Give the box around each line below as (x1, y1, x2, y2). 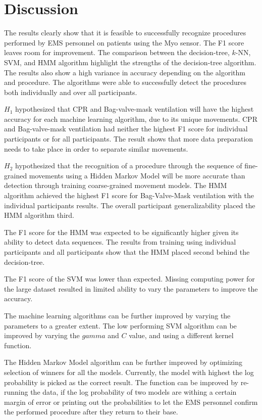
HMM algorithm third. (4, 210, 74, 220)
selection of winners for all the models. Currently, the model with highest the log (4, 366, 254, 377)
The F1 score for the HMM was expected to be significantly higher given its (4, 226, 239, 237)
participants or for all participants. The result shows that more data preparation (4, 133, 253, 144)
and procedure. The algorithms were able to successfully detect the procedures (4, 77, 247, 87)
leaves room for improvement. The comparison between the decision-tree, (4, 47, 230, 58)
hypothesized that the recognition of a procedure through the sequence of (15, 160, 242, 171)
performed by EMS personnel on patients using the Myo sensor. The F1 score (4, 37, 244, 48)
